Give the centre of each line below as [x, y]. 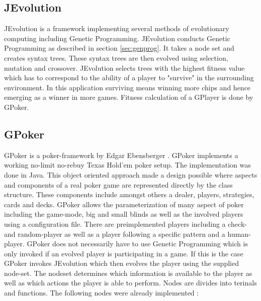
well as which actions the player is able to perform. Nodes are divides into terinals [130, 283]
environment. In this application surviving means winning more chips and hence [127, 87]
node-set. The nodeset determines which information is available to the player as [128, 273]
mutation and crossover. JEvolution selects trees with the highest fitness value [124, 67]
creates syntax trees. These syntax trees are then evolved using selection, [116, 57]
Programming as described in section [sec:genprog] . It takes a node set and [119, 48]
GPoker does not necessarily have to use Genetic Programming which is [137, 244]
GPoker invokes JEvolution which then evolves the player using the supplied [121, 263]
